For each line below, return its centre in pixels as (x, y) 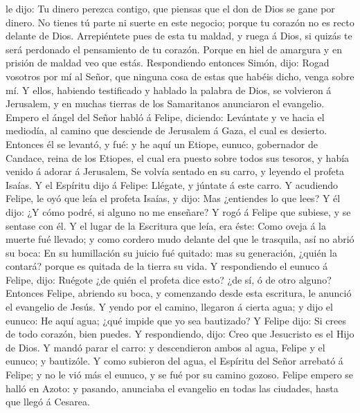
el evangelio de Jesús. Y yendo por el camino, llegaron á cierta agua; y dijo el (169, 307)
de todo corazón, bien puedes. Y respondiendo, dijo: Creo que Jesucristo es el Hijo (180, 334)
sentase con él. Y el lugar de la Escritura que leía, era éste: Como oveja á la (166, 225)
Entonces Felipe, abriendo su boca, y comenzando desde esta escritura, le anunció (179, 293)
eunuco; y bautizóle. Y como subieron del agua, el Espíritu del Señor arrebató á (174, 361)
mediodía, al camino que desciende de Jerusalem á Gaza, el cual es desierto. (166, 130)
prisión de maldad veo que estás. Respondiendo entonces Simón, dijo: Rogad (168, 63)
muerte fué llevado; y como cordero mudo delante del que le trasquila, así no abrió (180, 239)
